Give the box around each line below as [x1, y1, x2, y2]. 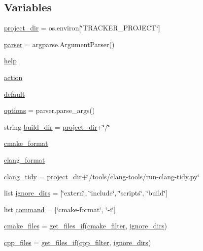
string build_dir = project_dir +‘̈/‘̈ [4, 121, 110, 132]
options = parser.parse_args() [4, 105, 95, 115]
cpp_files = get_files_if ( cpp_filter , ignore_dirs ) [4, 237, 151, 247]
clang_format [4, 154, 45, 165]
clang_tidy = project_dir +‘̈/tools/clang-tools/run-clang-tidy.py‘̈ [4, 171, 200, 181]
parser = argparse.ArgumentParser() [4, 39, 115, 49]
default [4, 88, 25, 99]
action [4, 72, 23, 82]
